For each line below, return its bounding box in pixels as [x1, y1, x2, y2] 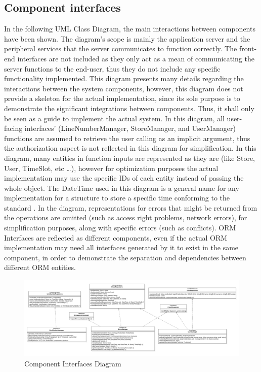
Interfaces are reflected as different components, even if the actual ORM [4, 232, 228, 243]
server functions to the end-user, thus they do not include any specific [4, 63, 221, 74]
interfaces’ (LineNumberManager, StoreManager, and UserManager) [24, 123, 236, 133]
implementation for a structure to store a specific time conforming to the [4, 192, 230, 203]
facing [4, 123, 23, 133]
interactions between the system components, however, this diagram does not [4, 83, 243, 93]
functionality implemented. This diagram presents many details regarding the [4, 73, 244, 84]
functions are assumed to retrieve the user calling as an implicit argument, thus [4, 132, 250, 143]
